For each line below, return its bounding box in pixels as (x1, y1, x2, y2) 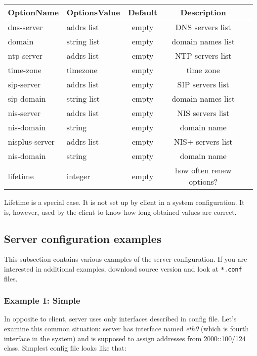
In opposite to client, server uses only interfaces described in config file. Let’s (4, 314, 237, 324)
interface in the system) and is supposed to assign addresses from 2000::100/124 (4, 333, 246, 343)
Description (180, 6, 226, 18)
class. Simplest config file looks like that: (4, 343, 127, 353)
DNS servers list (175, 21, 231, 33)
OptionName (8, 6, 59, 18)
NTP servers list (175, 50, 232, 61)
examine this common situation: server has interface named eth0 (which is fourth (4, 323, 249, 334)
